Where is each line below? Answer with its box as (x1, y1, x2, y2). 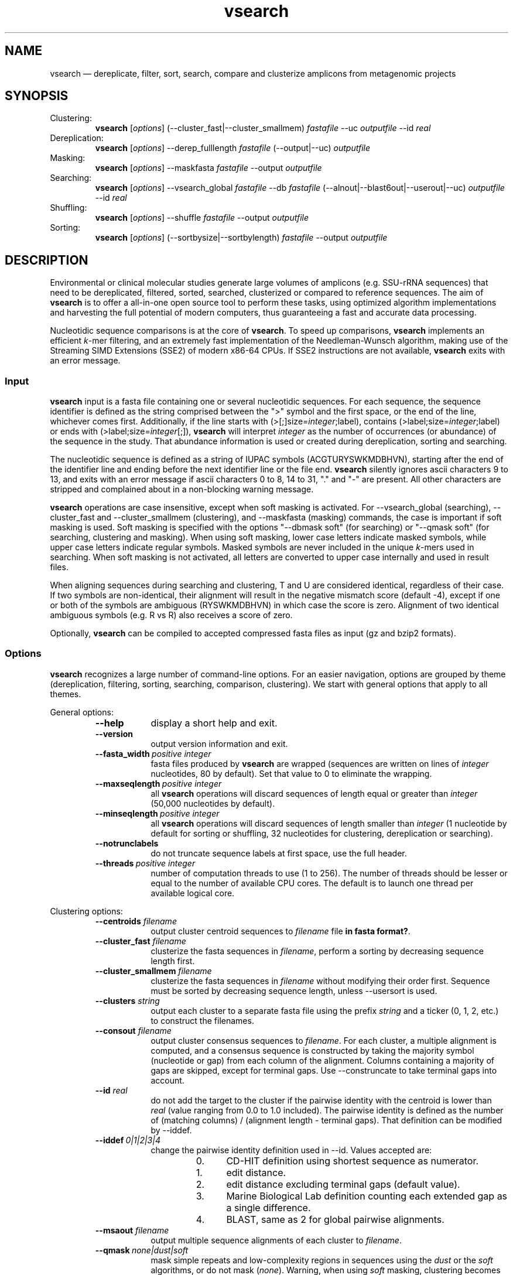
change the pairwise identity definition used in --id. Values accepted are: (151, 1144, 432, 1155)
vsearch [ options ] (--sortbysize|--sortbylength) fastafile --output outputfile (95, 232, 388, 243)
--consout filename (95, 1025, 172, 1036)
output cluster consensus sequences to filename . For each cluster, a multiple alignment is (151, 1035, 497, 1046)
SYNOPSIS (5, 88, 69, 104)
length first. (151, 955, 195, 966)
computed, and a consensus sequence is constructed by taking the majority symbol (151, 1045, 474, 1055)
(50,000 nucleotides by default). (151, 798, 275, 808)
